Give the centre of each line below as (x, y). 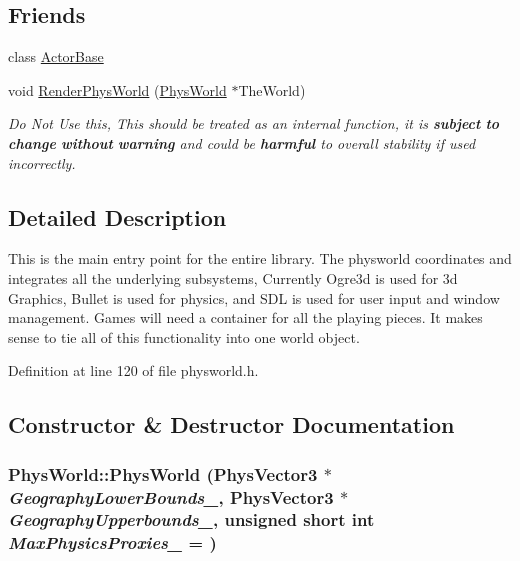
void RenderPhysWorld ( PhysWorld (117, 89)
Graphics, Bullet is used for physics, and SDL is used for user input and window (254, 297)
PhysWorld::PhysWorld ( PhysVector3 (163, 473)
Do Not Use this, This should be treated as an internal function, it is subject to (254, 123)
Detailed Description (117, 216)
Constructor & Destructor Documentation (231, 424)
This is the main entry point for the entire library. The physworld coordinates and (260, 258)
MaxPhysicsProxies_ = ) (112, 542)
